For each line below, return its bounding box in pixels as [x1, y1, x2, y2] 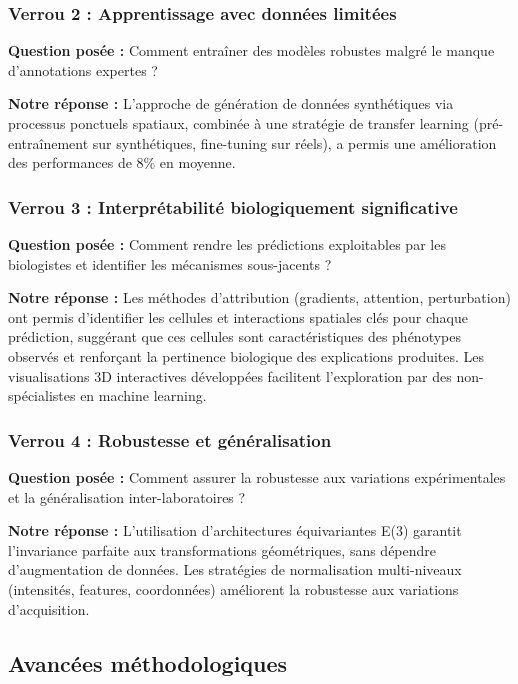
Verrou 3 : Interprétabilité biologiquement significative [8, 194, 458, 219]
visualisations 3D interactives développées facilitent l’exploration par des [8, 365, 452, 386]
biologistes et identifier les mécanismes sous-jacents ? [8, 253, 332, 274]
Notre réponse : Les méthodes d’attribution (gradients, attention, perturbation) [8, 287, 511, 308]
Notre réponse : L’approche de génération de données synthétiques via [8, 93, 454, 114]
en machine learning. [80, 385, 207, 406]
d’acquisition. [8, 598, 90, 619]
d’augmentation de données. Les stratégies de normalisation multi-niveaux [8, 559, 462, 580]
